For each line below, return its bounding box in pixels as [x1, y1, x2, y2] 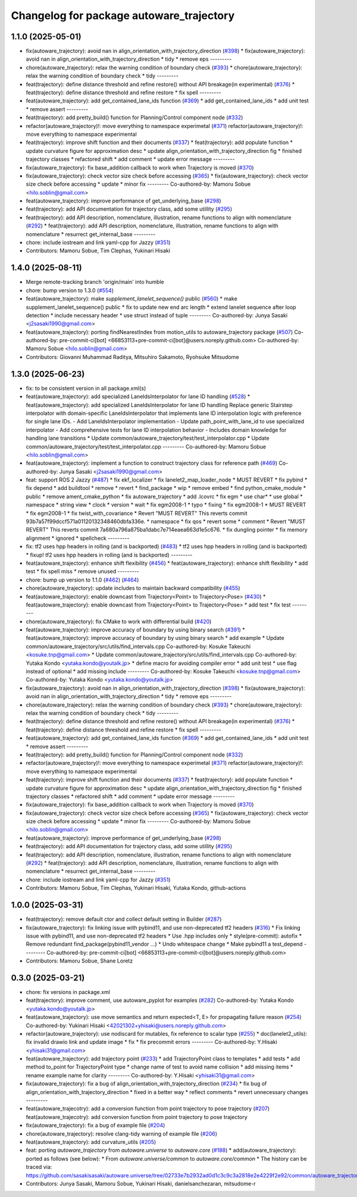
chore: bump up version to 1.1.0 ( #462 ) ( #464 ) [26, 576, 139, 583]
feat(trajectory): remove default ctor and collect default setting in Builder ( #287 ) [26, 915, 222, 923]
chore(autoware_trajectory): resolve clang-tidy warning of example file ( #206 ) [26, 1130, 217, 1137]
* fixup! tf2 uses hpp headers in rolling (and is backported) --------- [26, 551, 193, 558]
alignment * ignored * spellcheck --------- [26, 535, 130, 542]
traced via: [26, 1164, 52, 1171]
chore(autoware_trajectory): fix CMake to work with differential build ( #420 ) [26, 618, 212, 625]
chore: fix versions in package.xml [26, 988, 110, 995]
